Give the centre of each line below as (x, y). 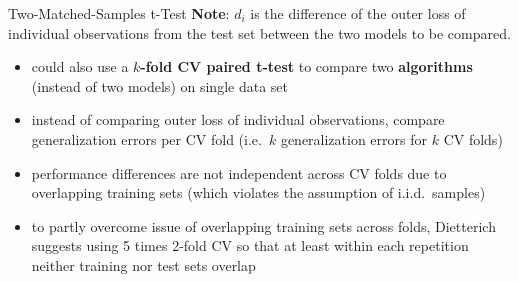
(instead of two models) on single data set (159, 85)
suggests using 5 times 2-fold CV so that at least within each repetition (250, 245)
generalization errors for (353, 138)
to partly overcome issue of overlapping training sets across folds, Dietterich (263, 225)
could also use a (80, 66)
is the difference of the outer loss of (358, 13)
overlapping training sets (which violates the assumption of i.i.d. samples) (258, 192)
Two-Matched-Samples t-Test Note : (119, 13)
